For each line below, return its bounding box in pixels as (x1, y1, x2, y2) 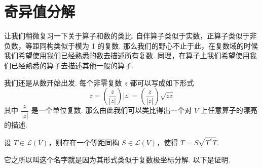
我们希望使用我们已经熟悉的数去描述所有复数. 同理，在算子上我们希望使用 (4, 50, 250, 61)
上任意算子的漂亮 (200, 105, 257, 115)
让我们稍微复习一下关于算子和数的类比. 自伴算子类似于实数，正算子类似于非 (4, 30, 257, 41)
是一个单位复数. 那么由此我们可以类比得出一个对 (31, 105, 192, 115)
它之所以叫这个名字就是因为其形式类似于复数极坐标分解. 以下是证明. (4, 154, 231, 164)
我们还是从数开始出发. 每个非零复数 (4, 77, 122, 88)
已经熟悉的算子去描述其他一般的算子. (11, 60, 134, 70)
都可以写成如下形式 (130, 77, 194, 88)
